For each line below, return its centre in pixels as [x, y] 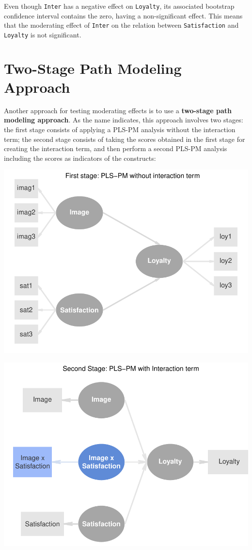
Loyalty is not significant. [43, 34]
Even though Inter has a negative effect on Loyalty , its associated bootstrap [119, 6]
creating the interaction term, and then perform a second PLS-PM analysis [116, 148]
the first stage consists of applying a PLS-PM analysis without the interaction [120, 129]
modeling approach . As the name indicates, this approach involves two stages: [124, 120]
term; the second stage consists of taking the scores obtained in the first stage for [125, 139]
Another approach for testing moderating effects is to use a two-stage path [118, 110]
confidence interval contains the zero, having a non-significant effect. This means [123, 15]
